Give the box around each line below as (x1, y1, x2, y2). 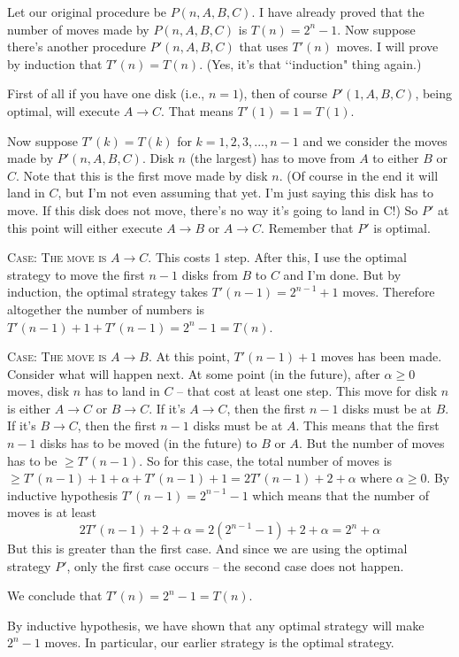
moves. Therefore (342, 282, 435, 301)
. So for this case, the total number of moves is (139, 451, 393, 469)
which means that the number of (252, 485, 429, 504)
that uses (239, 37, 288, 56)
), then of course (238, 84, 328, 103)
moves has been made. (320, 347, 442, 366)
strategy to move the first (7, 265, 145, 283)
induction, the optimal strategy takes (7, 282, 208, 301)
